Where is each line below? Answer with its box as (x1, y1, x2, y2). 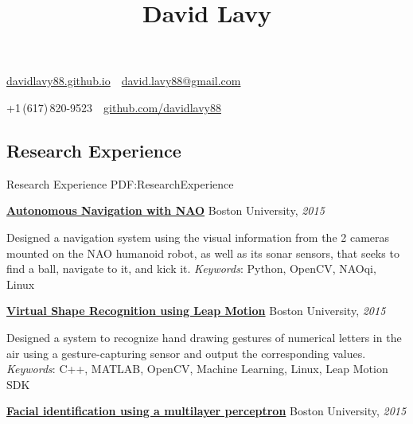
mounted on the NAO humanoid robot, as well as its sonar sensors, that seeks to (6, 244, 399, 261)
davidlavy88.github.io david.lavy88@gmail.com (6, 72, 241, 89)
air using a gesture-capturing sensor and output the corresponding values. (6, 344, 366, 361)
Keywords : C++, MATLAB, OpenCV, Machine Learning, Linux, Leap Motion (6, 360, 388, 377)
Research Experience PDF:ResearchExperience (6, 175, 234, 192)
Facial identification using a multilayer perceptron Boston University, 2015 (6, 403, 407, 419)
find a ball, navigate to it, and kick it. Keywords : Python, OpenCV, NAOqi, (6, 260, 376, 277)
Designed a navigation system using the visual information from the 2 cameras (6, 228, 390, 245)
